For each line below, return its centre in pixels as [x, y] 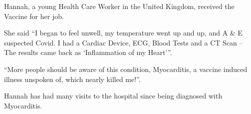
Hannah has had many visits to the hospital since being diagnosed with [113, 96]
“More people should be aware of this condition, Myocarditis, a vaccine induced [126, 69]
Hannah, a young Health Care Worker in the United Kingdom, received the [119, 6]
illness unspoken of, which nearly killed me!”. [72, 79]
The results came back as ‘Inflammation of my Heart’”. [88, 52]
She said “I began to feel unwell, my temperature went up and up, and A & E [123, 33]
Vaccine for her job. [34, 16]
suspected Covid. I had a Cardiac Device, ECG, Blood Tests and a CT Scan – [124, 42]
